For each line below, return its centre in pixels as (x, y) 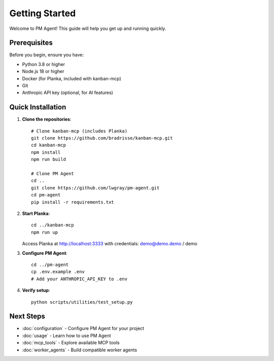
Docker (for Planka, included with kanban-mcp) (72, 78)
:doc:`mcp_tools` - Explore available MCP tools (71, 343)
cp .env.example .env (58, 272)
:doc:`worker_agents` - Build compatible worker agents (79, 350)
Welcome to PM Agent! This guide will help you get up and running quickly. (88, 28)
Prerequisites (31, 43)
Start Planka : (36, 214)
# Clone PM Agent (53, 174)
